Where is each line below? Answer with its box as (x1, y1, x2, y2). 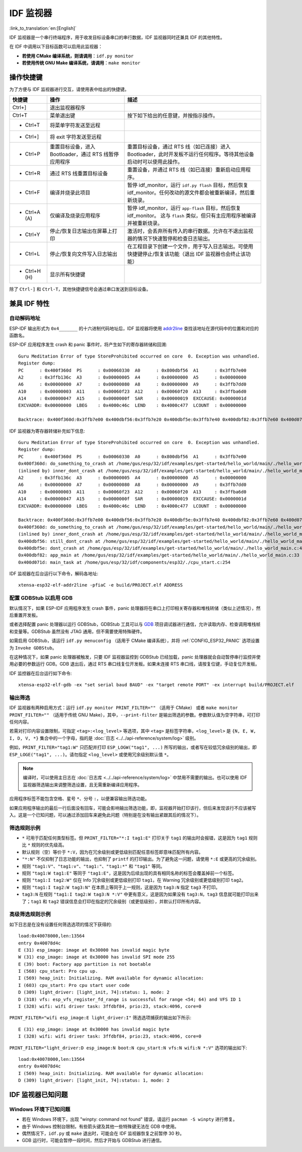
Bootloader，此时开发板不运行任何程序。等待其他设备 (127, 151, 254, 158)
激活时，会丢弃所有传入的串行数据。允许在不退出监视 (127, 228, 254, 235)
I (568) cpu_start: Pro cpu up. (18, 968, 98, 974)
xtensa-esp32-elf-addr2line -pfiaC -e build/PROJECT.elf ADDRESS (18, 582, 183, 588)
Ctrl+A (25, 209, 40, 216)
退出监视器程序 (49, 104, 86, 111)
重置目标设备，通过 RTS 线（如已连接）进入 (127, 143, 231, 151)
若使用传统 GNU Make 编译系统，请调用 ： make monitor (22, 60, 140, 66)
